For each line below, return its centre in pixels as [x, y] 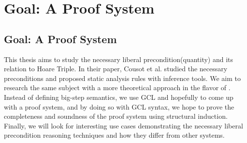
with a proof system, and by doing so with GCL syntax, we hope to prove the [119, 106]
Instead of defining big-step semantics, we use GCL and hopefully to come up [119, 97]
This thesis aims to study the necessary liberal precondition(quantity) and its [119, 59]
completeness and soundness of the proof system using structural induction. [116, 116]
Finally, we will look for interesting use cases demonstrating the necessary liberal [123, 125]
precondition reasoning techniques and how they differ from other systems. [114, 135]
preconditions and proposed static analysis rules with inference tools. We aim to [122, 78]
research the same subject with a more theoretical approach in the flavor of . [117, 87]
